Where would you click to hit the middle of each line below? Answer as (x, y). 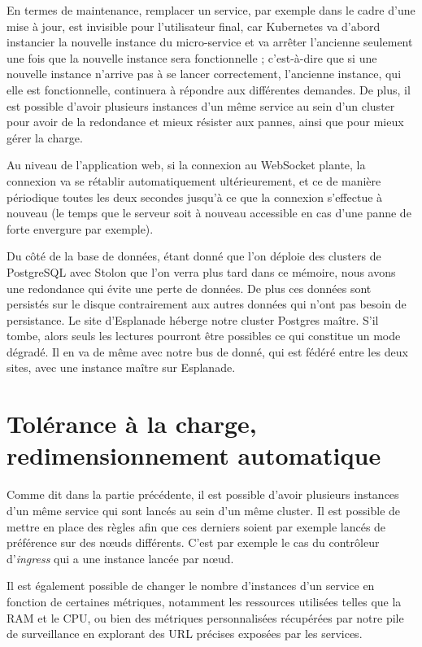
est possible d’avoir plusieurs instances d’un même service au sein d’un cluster (201, 105)
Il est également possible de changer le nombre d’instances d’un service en (191, 586)
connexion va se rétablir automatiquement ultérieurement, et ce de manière (194, 180)
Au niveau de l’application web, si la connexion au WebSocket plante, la (186, 165)
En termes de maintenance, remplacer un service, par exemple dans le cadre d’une (211, 10)
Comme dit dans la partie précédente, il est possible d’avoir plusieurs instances (203, 494)
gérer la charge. (45, 137)
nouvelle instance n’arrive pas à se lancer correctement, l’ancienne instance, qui (204, 74)
